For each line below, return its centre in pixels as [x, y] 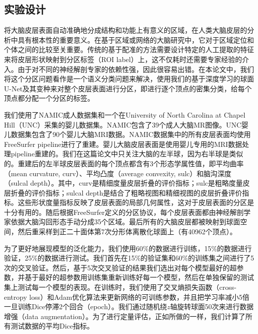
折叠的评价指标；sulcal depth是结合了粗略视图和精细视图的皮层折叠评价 [126, 192]
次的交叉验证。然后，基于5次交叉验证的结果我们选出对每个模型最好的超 [120, 267]
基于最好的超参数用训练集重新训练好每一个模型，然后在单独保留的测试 [139, 277]
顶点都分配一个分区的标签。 [49, 98]
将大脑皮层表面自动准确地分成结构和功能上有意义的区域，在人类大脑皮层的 [126, 30]
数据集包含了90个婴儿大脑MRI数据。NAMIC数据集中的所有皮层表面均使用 [131, 134]
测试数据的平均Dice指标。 [52, 326]
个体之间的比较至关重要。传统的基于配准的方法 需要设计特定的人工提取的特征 [129, 49]
